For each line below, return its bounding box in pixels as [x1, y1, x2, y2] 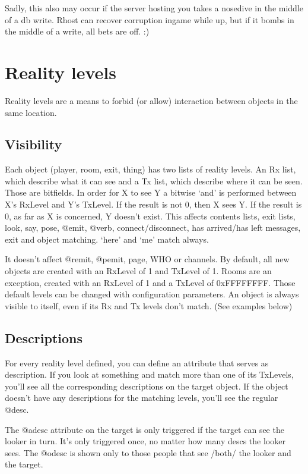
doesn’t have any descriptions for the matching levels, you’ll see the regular [5, 391, 278, 404]
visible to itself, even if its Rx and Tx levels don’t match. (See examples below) [5, 299, 293, 312]
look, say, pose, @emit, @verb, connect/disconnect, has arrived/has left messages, [5, 221, 301, 234]
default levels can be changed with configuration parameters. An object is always [5, 288, 299, 300]
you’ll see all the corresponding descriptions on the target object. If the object [5, 379, 288, 392]
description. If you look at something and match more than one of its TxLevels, [5, 368, 294, 381]
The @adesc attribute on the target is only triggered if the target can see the [5, 423, 284, 435]
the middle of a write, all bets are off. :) [5, 25, 150, 37]
